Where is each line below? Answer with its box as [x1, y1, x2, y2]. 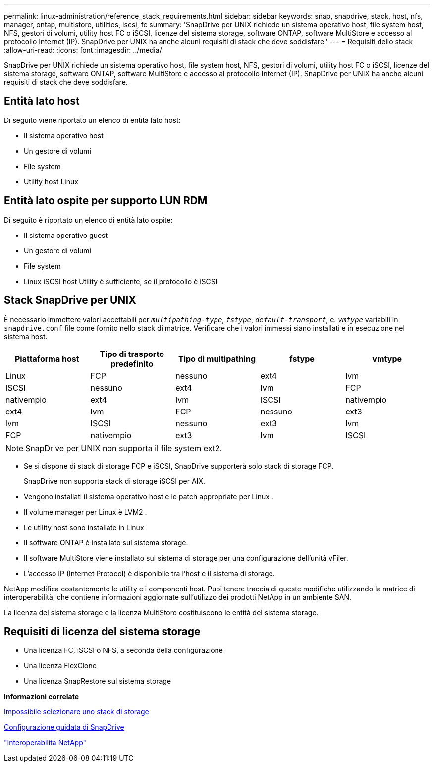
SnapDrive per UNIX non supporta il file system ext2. [25, 443, 222, 453]
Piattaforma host [14, 354, 79, 364]
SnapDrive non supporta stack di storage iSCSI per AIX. [24, 476, 205, 485]
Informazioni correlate [4, 692, 79, 701]
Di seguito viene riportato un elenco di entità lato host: [4, 116, 181, 124]
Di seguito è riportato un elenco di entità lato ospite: [4, 215, 173, 224]
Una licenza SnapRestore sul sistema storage [24, 677, 171, 686]
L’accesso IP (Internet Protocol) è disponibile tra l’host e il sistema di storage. [24, 569, 275, 578]
